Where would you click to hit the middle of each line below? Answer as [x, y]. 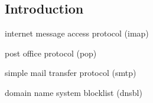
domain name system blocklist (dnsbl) [74, 92]
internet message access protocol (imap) [77, 33]
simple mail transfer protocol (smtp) [71, 73]
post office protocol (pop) [51, 53]
